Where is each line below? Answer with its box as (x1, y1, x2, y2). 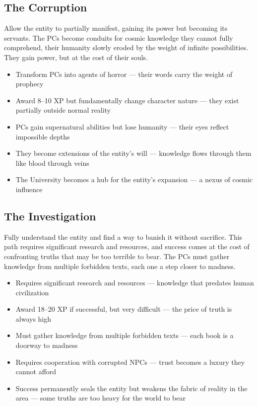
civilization (15, 287, 49, 297)
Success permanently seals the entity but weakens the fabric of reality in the (15, 383, 248, 393)
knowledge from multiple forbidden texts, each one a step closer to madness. (4, 261, 236, 271)
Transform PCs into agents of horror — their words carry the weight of (15, 68, 233, 79)
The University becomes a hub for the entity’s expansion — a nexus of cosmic (15, 174, 253, 185)
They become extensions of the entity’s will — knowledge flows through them (15, 148, 252, 158)
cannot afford (15, 366, 57, 377)
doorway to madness (15, 340, 78, 350)
